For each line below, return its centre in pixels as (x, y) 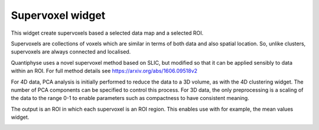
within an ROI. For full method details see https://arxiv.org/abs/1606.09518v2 (104, 71)
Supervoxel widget (58, 15)
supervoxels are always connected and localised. (71, 52)
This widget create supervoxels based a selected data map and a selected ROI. (107, 33)
